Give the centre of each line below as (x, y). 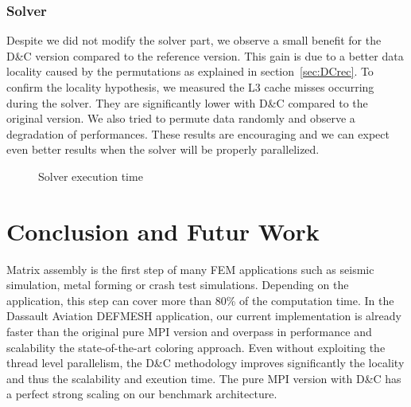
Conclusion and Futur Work (163, 231)
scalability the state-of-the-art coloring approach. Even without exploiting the (196, 347)
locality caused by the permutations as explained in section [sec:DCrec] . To (190, 71)
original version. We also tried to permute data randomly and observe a (181, 118)
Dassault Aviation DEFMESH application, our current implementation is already (204, 316)
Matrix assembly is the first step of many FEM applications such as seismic (190, 269)
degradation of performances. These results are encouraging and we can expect (198, 133)
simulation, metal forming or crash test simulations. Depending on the (178, 285)
